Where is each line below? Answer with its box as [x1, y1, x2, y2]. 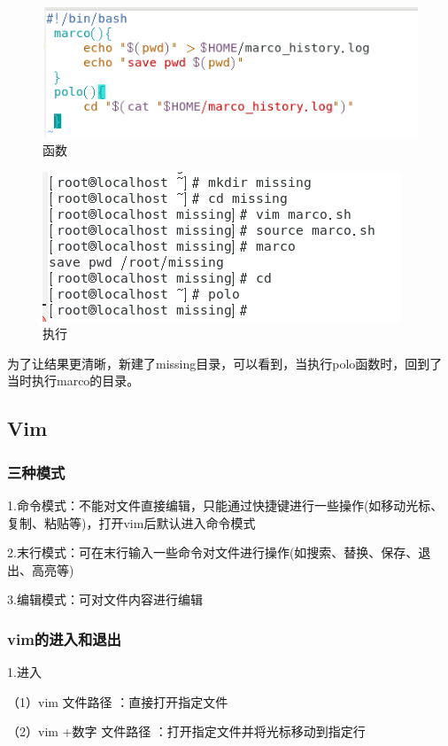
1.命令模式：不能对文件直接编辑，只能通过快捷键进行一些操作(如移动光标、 [7, 496, 444, 515]
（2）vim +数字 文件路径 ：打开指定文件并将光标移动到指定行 [7, 722, 366, 741]
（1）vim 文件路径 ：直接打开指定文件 [7, 692, 228, 711]
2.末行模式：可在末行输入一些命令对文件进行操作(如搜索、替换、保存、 [7, 543, 419, 562]
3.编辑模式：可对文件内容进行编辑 [7, 590, 203, 609]
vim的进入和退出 [7, 627, 121, 649]
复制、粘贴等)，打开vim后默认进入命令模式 [7, 513, 256, 532]
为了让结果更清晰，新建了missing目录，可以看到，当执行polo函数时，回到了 [7, 354, 443, 372]
